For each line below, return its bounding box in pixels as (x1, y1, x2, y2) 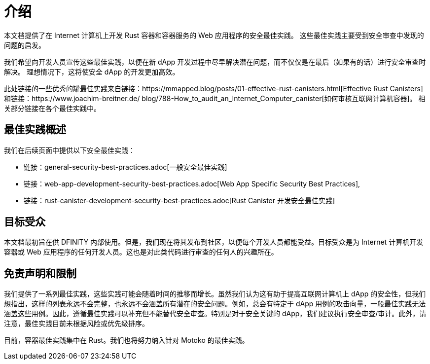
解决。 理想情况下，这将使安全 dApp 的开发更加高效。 (4, 67, 179, 76)
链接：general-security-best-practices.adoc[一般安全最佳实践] (24, 162, 227, 171)
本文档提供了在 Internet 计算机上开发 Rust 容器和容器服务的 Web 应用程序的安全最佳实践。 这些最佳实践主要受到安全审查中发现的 (4, 31, 424, 39)
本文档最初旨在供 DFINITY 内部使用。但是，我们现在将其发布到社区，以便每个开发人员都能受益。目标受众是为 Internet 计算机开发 (4, 238, 424, 247)
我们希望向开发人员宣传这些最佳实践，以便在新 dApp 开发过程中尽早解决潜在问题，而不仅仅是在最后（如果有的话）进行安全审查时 (4, 57, 426, 66)
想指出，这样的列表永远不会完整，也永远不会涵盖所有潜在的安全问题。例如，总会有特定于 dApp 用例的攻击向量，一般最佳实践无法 (4, 299, 426, 308)
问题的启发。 (4, 40, 45, 49)
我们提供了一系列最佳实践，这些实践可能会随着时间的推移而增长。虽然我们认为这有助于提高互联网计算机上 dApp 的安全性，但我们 (4, 290, 426, 298)
